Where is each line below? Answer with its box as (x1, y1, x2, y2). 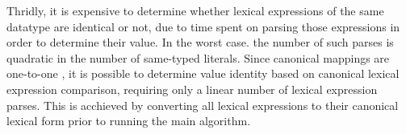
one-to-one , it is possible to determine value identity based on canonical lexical (6, 65, 400, 82)
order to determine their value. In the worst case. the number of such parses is (6, 34, 394, 51)
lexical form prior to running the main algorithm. (6, 112, 251, 129)
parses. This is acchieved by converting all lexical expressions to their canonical (6, 96, 399, 113)
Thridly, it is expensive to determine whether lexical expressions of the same (6, 2, 384, 18)
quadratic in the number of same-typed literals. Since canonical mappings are (6, 49, 390, 66)
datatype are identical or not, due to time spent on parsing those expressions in (6, 18, 400, 35)
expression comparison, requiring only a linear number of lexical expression (6, 80, 378, 97)
